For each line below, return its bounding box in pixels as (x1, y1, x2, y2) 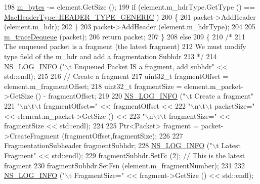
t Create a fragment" (189, 90, 253, 101)
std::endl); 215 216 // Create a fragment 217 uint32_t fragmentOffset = (4, 71, 229, 81)
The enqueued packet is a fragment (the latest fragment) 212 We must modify (4, 41, 246, 52)
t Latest (216, 140, 241, 151)
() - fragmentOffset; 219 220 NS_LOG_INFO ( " (35, 90, 186, 101)
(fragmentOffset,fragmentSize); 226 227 (62, 130, 183, 141)
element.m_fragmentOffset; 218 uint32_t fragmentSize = (4, 80, 182, 91)
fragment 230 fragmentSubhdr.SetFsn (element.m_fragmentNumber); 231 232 (4, 160, 245, 170)
